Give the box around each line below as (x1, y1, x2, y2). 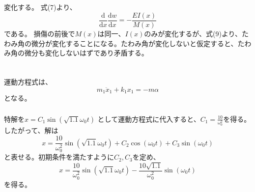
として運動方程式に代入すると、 (97, 113, 200, 124)
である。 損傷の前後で (4, 28, 75, 39)
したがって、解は (4, 125, 58, 136)
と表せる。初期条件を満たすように (4, 152, 114, 162)
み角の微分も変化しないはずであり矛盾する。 (4, 48, 148, 58)
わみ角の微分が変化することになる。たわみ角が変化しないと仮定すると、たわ (4, 38, 252, 48)
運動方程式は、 (4, 77, 52, 87)
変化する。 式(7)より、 (4, 2, 77, 12)
